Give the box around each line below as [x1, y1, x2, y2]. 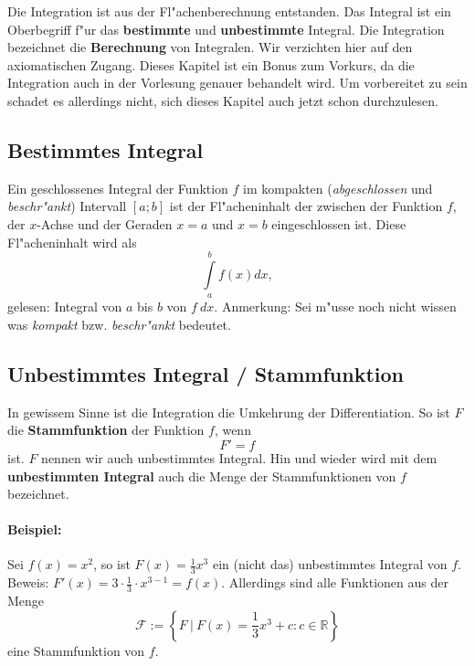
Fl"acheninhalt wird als [7, 232, 137, 251]
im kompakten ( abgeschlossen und [243, 178, 433, 197]
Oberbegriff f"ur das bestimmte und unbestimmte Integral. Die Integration [7, 19, 445, 38]
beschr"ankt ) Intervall [7, 196, 127, 216]
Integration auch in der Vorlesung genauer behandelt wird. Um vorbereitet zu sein [7, 73, 468, 92]
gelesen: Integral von [7, 297, 122, 316]
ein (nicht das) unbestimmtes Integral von [212, 555, 448, 574]
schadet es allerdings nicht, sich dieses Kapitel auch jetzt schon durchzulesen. [7, 90, 438, 110]
